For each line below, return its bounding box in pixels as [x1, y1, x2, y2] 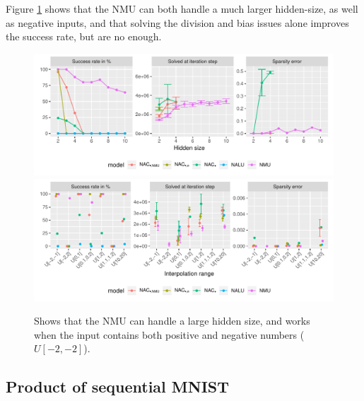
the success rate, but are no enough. [6, 29, 162, 44]
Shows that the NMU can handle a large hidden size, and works [34, 313, 310, 328]
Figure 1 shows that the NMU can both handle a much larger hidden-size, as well [6, 1, 358, 16]
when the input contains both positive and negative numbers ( [34, 327, 305, 342]
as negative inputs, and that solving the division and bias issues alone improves [6, 15, 349, 30]
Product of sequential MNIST [6, 376, 230, 397]
